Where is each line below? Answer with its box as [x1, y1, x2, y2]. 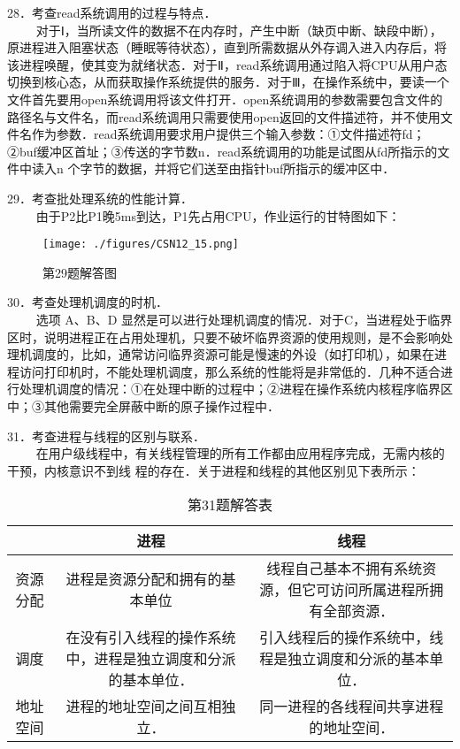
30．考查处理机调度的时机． [7, 293, 168, 311]
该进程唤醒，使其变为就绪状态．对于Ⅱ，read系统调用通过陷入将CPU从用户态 [7, 55, 448, 73]
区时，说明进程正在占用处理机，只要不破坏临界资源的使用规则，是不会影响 [7, 327, 441, 346]
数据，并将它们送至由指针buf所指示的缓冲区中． [117, 159, 395, 178]
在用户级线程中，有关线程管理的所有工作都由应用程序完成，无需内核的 [35, 444, 445, 462]
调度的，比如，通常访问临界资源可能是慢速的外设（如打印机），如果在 [31, 345, 434, 363]
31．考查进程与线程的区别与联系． [7, 426, 205, 445]
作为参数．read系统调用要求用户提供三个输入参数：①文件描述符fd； [31, 125, 425, 143]
